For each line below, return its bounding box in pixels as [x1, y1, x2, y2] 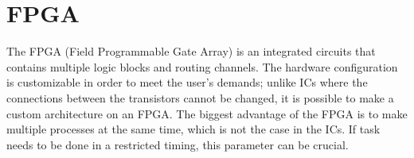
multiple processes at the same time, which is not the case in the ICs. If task [6, 121, 381, 137]
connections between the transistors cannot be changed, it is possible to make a [6, 89, 394, 106]
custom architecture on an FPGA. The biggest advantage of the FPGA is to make [6, 105, 408, 121]
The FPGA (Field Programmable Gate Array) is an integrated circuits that [6, 43, 376, 60]
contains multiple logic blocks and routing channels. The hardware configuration [6, 58, 398, 75]
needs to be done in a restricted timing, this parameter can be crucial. [6, 136, 349, 152]
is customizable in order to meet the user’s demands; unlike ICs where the [6, 74, 368, 91]
